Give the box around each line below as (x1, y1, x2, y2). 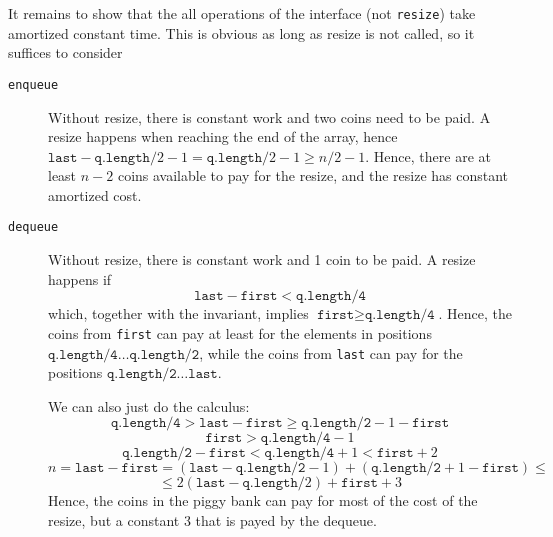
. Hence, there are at (365, 145, 491, 166)
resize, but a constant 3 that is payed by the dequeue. (48, 510, 377, 530)
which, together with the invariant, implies (48, 303, 309, 324)
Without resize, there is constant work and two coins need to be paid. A (48, 106, 491, 127)
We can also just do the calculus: (48, 395, 250, 416)
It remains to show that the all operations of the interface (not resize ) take (8, 3, 476, 23)
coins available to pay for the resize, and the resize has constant (117, 165, 509, 186)
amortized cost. (48, 184, 142, 205)
